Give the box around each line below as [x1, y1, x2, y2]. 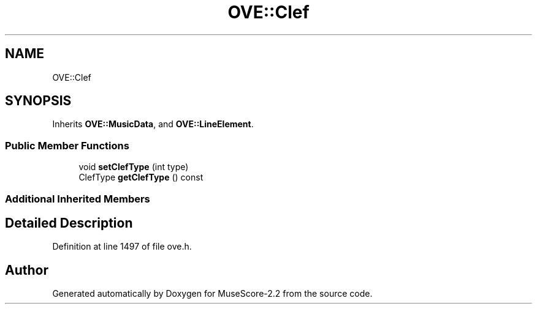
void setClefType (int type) [78, 162, 189, 173]
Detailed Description [5, 215, 133, 231]
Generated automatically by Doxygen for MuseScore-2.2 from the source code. [52, 288, 373, 299]
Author [5, 262, 48, 278]
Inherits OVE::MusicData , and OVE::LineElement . [52, 119, 254, 130]
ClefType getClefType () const [78, 172, 204, 183]
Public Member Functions [5, 139, 129, 152]
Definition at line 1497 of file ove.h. [52, 241, 192, 252]
